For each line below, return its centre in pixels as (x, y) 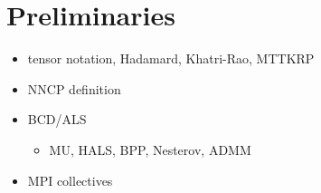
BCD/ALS (57, 119)
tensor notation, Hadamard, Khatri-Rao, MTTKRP (171, 58)
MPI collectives (70, 180)
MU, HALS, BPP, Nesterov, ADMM (150, 149)
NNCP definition (74, 88)
